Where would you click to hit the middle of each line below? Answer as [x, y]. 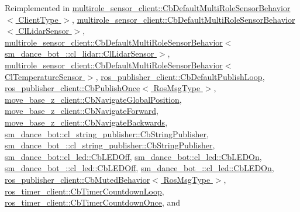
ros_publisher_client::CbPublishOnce [73, 88]
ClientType [38, 19]
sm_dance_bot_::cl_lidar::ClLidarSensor [80, 53]
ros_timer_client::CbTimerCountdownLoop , [85, 191]
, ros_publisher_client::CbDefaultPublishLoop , [180, 76]
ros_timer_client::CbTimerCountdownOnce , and [93, 202]
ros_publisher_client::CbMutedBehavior [77, 179]
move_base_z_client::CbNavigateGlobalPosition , [93, 99]
